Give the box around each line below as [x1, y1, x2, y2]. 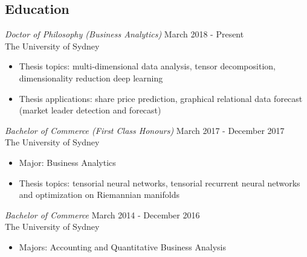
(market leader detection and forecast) [19, 104, 161, 116]
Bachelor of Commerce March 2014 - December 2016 [5, 208, 200, 221]
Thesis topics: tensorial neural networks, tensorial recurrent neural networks [19, 176, 300, 189]
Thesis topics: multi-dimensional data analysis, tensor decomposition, [19, 60, 276, 72]
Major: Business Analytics [19, 156, 116, 168]
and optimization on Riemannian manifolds [19, 188, 179, 201]
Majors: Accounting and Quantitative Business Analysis [19, 240, 226, 253]
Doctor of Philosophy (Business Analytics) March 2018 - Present [5, 28, 244, 40]
